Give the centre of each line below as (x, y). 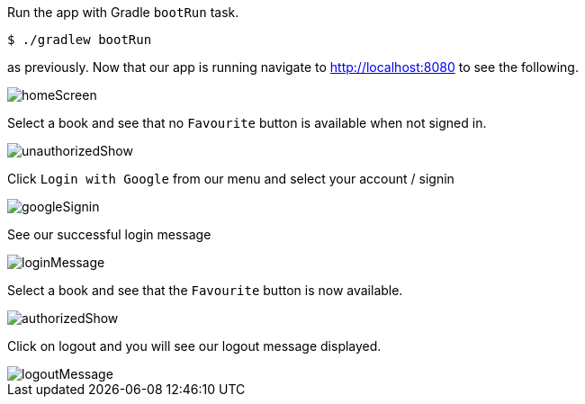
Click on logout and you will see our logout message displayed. (194, 346)
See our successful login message (109, 234)
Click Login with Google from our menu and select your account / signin (231, 179)
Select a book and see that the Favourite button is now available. (205, 290)
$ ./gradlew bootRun (80, 40)
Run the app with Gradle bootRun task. (123, 12)
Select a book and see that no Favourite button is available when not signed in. (247, 123)
